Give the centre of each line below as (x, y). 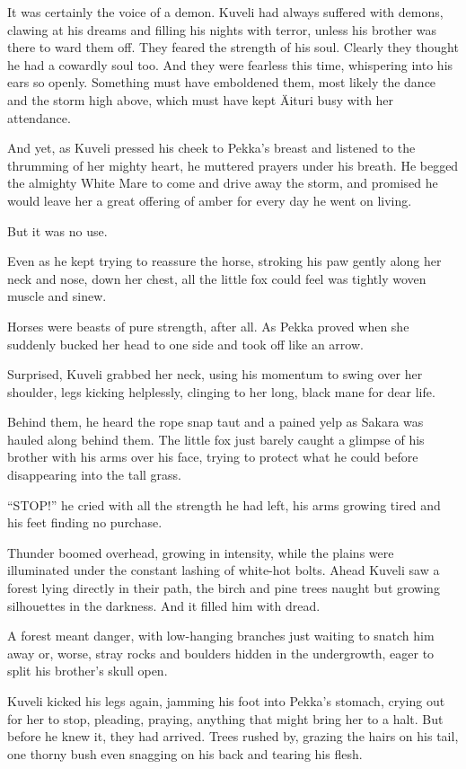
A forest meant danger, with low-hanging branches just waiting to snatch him (221, 636)
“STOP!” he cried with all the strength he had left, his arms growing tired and (224, 504)
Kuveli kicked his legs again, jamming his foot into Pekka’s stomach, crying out (226, 701)
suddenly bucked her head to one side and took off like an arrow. (185, 344)
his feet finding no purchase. (85, 522)
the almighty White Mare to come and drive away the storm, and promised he (223, 183)
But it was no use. (57, 230)
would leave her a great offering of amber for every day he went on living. (210, 200)
